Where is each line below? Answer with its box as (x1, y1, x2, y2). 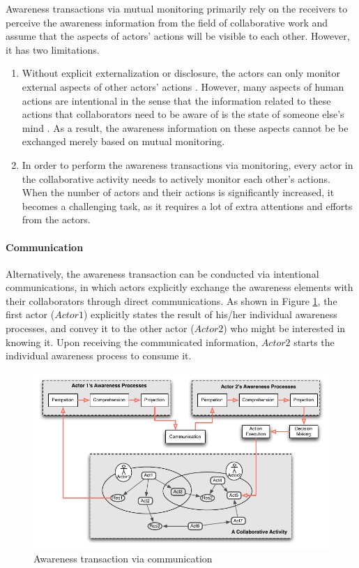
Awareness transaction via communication (33, 551, 213, 566)
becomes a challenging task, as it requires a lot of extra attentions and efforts (22, 198, 353, 213)
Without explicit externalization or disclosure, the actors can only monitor (22, 66, 341, 80)
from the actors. (22, 212, 91, 227)
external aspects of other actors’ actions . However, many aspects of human (22, 79, 344, 94)
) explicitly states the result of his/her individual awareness (83, 307, 337, 322)
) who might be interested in (223, 321, 346, 336)
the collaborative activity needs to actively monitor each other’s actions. (22, 171, 330, 186)
